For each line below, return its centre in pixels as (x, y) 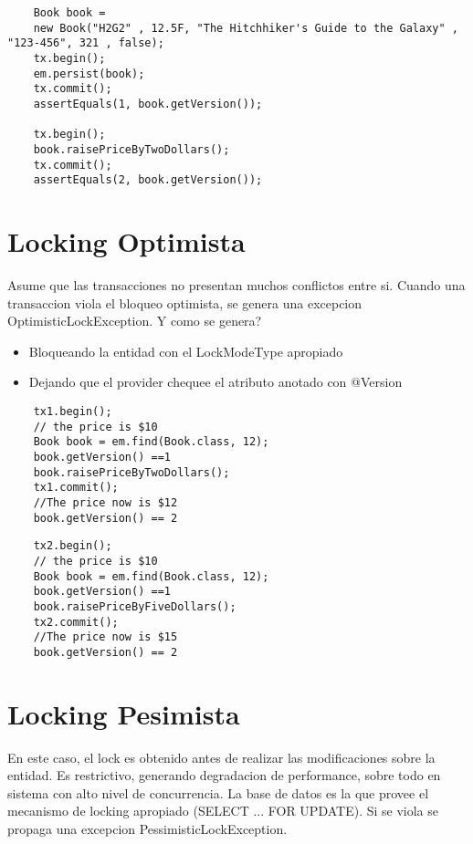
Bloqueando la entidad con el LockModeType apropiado (186, 351)
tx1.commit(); (76, 488)
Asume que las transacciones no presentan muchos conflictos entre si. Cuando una (236, 285)
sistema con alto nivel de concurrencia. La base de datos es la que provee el (218, 792)
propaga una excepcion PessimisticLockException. (147, 828)
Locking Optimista (126, 241)
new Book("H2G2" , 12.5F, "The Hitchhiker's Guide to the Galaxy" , (246, 28)
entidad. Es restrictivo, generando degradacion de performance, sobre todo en (224, 775)
